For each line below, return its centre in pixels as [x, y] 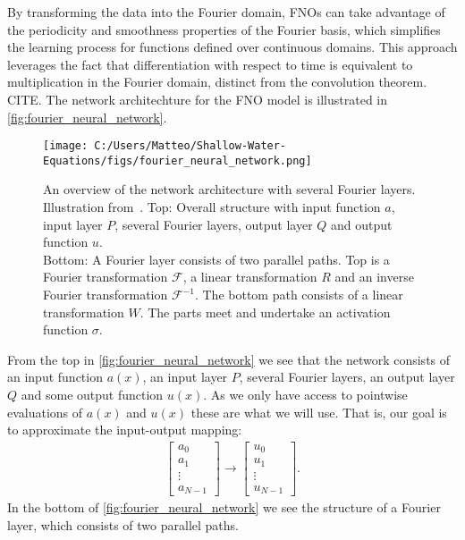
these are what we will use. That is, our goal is [319, 412]
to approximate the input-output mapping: [125, 430]
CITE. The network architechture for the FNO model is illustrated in [198, 99]
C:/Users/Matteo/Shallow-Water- [190, 146]
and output [362, 224]
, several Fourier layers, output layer [214, 224]
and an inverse [374, 277]
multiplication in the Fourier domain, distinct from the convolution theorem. [217, 82]
